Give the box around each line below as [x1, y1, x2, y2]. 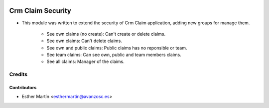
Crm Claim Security [9, 6, 72, 15]
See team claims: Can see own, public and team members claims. [46, 52, 182, 58]
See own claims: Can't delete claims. [46, 38, 122, 44]
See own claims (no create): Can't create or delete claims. [46, 31, 166, 37]
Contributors [9, 85, 37, 91]
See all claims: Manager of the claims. [46, 58, 125, 64]
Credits [9, 71, 27, 78]
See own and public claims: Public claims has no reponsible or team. [46, 45, 187, 51]
